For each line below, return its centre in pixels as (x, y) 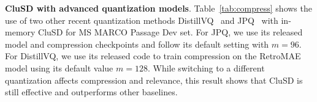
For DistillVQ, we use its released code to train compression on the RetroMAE (153, 56)
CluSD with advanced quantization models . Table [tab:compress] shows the (158, 8)
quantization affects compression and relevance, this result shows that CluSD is (154, 80)
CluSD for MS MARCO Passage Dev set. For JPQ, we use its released (170, 32)
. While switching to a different (206, 67)
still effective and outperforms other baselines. (91, 92)
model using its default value (59, 67)
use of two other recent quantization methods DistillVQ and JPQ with (142, 20)
